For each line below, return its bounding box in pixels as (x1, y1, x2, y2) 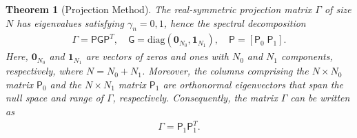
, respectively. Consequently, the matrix (112, 90, 278, 105)
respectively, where (6, 63, 83, 78)
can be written (290, 90, 350, 105)
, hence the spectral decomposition (163, 15, 306, 30)
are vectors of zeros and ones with (85, 49, 229, 63)
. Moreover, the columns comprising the (141, 63, 309, 78)
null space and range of (6, 90, 103, 105)
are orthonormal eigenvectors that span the (163, 77, 344, 91)
